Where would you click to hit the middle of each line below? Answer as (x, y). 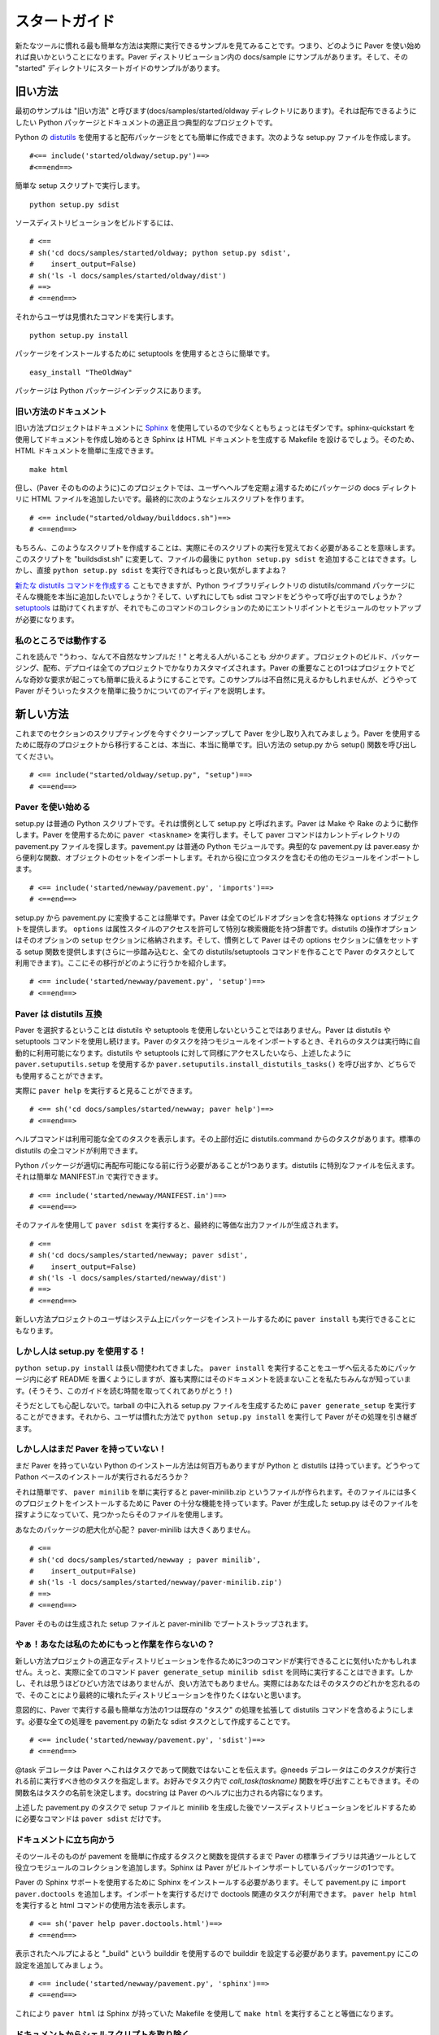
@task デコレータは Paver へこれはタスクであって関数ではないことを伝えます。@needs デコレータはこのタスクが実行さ (216, 1770)
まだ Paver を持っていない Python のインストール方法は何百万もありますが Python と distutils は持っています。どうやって (218, 1465)
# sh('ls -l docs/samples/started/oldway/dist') (128, 276)
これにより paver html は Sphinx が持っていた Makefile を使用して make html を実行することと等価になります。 (206, 2013)
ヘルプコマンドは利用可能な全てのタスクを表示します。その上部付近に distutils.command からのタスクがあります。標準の (218, 1139)
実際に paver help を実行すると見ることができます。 (106, 1090)
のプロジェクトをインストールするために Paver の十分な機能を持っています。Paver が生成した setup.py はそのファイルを (217, 1503)
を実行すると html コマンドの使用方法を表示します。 (102, 1906)
